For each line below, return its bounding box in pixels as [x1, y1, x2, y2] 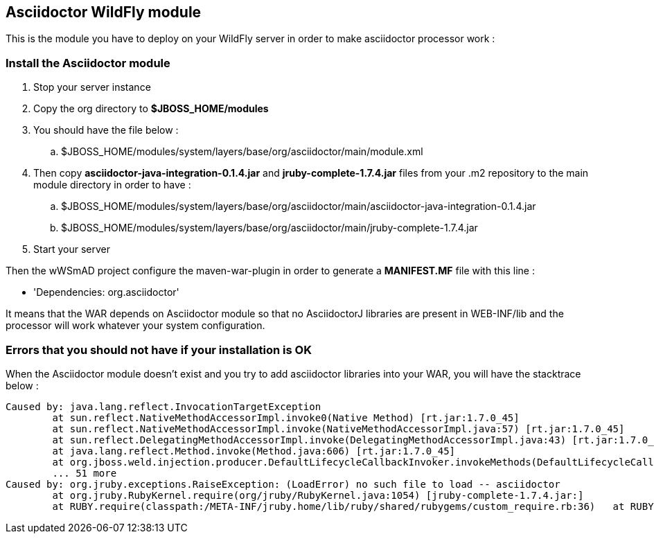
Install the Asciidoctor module [6, 55, 170, 70]
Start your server [33, 243, 111, 256]
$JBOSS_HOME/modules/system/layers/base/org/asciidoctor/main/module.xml [61, 145, 423, 158]
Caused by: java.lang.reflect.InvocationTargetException [6, 400, 321, 412]
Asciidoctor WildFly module [6, 3, 202, 21]
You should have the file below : [33, 124, 179, 136]
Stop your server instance [33, 81, 151, 94]
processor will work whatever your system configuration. [6, 319, 265, 332]
